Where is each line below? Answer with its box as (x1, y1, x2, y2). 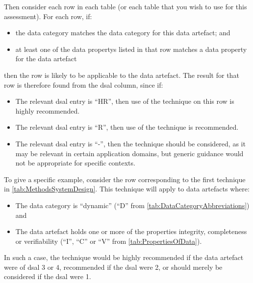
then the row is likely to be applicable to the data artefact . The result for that (4, 70, 239, 80)
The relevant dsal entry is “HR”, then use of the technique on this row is (15, 96, 234, 106)
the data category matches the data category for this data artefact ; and (15, 27, 230, 38)
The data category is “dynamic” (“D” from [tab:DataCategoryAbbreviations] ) (15, 200, 250, 210)
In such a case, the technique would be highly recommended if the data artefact (4, 252, 244, 262)
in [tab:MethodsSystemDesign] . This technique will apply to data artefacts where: (4, 184, 250, 194)
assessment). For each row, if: (4, 11, 92, 21)
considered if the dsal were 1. (4, 271, 91, 282)
